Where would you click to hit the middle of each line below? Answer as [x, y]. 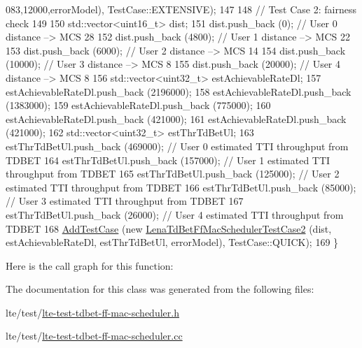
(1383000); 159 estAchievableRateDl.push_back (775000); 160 [138, 105]
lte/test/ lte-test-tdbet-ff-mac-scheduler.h [92, 312]
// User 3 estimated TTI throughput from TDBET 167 [125, 201]
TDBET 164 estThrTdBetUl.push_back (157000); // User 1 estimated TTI [168, 160]
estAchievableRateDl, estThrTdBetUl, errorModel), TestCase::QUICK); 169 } [172, 242]
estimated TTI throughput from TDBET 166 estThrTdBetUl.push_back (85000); [181, 187]
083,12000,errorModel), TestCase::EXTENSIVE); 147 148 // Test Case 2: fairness [181, 9]
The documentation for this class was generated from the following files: [160, 289]
